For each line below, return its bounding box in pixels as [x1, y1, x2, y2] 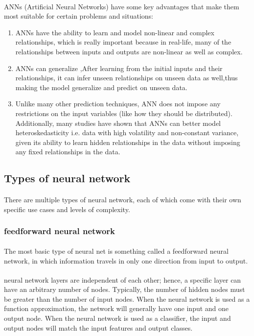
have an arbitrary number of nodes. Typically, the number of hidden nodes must [4, 284, 245, 294]
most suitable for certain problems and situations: [4, 11, 154, 21]
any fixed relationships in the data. [15, 146, 120, 157]
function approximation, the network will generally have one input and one [4, 303, 229, 313]
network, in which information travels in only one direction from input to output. [4, 255, 248, 265]
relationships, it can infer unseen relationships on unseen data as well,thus [15, 72, 238, 83]
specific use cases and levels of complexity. [4, 204, 130, 214]
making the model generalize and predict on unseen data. [15, 82, 187, 92]
